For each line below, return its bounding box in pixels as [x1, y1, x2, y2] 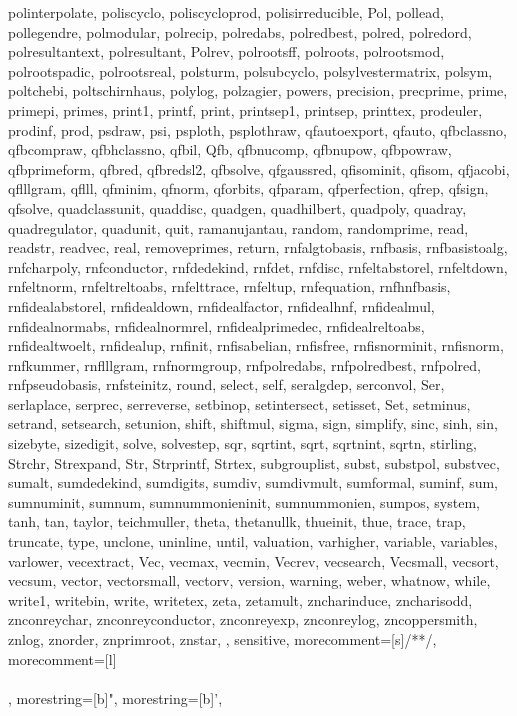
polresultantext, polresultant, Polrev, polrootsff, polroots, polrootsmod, [8, 41, 445, 62]
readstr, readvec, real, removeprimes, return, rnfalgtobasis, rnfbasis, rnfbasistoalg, [8, 237, 508, 258]
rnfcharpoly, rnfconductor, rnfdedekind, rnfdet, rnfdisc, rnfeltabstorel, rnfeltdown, [8, 256, 508, 277]
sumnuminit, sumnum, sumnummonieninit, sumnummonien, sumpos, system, [8, 491, 480, 512]
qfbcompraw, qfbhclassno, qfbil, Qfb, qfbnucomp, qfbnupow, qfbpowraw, [8, 139, 452, 160]
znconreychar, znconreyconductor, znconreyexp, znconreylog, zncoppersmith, [8, 609, 478, 630]
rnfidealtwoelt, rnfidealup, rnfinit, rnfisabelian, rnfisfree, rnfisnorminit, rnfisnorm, [8, 335, 504, 356]
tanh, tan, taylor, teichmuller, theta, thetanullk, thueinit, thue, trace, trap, [8, 511, 466, 532]
